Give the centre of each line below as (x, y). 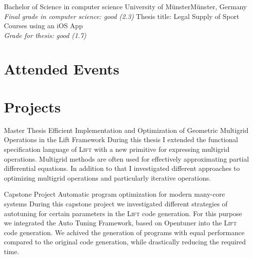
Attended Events (62, 68)
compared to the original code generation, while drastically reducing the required (125, 242)
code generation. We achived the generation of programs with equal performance (124, 232)
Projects (32, 106)
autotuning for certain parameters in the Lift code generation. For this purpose (123, 213)
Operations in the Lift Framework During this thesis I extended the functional (121, 139)
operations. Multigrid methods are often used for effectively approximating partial (126, 158)
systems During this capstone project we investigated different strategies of (116, 204)
